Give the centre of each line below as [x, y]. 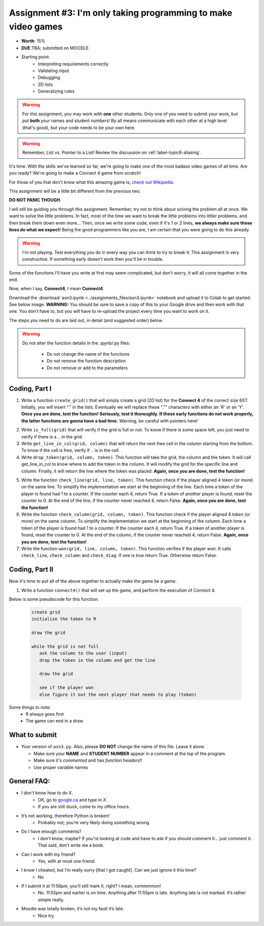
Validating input [54, 71]
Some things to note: [30, 707]
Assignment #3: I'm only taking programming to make [121, 13]
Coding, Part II [31, 569]
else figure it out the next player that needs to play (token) [118, 694]
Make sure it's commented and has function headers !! [88, 760]
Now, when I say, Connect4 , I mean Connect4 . [57, 289]
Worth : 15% [33, 41]
